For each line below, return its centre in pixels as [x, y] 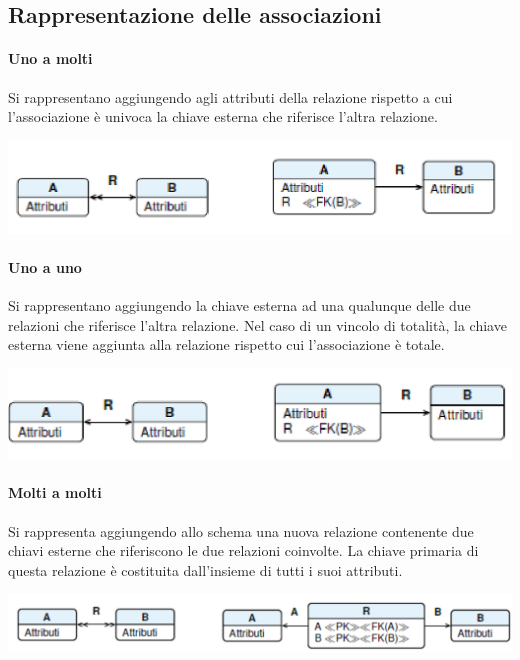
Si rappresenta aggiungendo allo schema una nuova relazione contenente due [241, 530]
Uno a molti [50, 58]
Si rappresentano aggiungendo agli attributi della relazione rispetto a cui [230, 96]
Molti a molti [55, 492]
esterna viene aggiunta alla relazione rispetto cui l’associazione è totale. [226, 344]
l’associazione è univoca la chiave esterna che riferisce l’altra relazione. [223, 116]
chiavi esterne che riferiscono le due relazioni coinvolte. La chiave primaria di [243, 550]
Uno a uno [45, 267]
